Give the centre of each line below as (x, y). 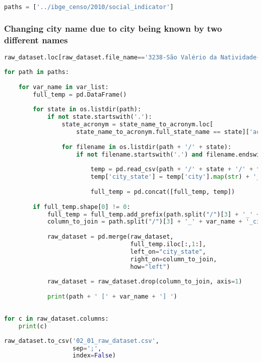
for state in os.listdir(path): (87, 110)
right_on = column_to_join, (174, 259)
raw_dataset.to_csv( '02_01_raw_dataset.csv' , (82, 341)
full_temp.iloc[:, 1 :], (168, 244)
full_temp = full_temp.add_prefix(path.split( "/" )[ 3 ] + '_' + (154, 214)
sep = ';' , (87, 348)
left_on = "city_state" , (168, 251)
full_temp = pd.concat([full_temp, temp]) (163, 192)
